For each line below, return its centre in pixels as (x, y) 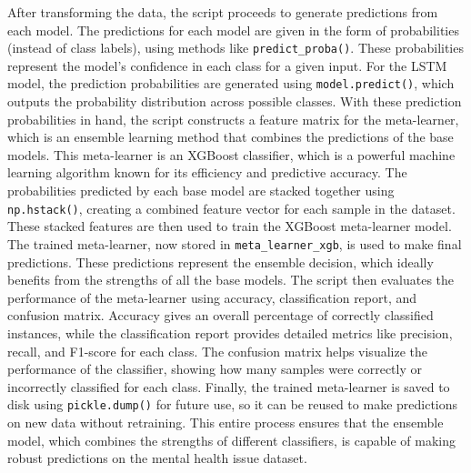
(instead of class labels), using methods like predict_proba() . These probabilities (235, 48)
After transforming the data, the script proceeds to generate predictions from (223, 12)
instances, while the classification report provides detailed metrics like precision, (230, 332)
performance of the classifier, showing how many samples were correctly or (215, 369)
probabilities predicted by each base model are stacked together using (201, 191)
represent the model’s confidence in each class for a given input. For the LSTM (227, 65)
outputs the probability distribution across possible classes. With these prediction (235, 101)
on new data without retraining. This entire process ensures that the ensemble (225, 422)
